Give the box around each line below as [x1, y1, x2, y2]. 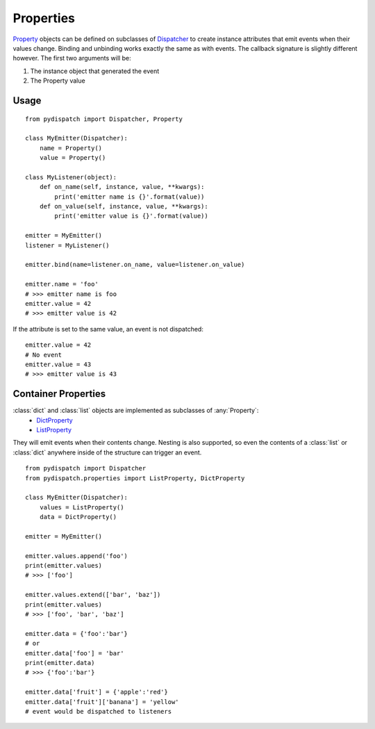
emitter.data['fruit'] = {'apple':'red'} [25, 688, 168, 696]
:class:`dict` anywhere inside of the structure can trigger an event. [12, 448, 202, 457]
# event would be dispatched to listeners [25, 707, 172, 715]
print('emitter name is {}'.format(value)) [54, 193, 205, 201]
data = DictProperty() [39, 513, 117, 521]
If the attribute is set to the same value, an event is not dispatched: [12, 325, 204, 333]
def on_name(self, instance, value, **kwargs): [39, 183, 205, 191]
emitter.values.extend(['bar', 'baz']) [25, 591, 161, 599]
